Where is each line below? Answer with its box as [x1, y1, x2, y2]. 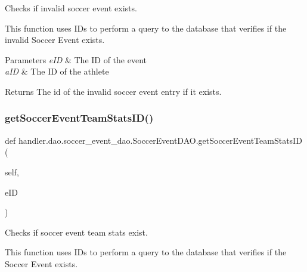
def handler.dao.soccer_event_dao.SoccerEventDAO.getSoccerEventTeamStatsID [5, 134, 302, 146]
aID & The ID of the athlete [5, 65, 109, 78]
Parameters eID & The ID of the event [5, 53, 147, 66]
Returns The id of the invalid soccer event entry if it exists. [5, 85, 222, 97]
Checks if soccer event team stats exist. [5, 225, 148, 238]
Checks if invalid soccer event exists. [5, 2, 137, 14]
